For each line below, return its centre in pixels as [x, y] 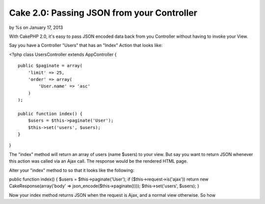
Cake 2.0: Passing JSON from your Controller [103, 13]
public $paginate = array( [50, 66]
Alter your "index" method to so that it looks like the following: [72, 170]
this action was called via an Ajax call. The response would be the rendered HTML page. [98, 161]
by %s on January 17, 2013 [36, 27]
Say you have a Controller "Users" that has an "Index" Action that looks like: [86, 45]
